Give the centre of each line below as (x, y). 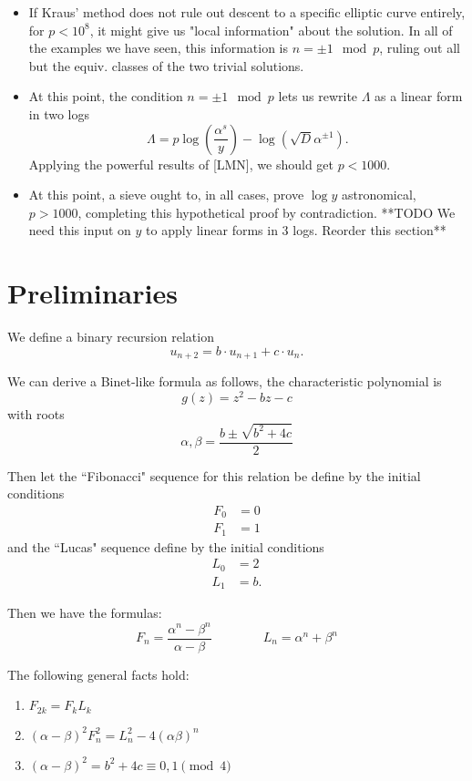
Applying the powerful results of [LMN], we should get (181, 164)
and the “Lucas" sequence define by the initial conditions (166, 546)
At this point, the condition (106, 96)
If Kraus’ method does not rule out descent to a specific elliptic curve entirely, (247, 12)
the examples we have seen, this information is (158, 48)
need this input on (80, 230)
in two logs (59, 113)
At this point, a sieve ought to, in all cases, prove (166, 195)
